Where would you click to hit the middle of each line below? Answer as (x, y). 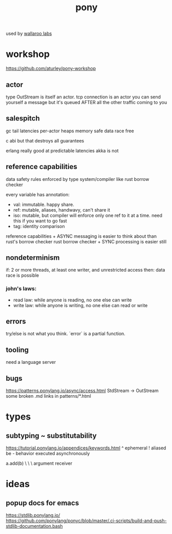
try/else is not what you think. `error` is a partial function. (66, 334)
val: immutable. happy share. (44, 204)
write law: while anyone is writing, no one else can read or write (80, 305)
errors (16, 322)
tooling (17, 350)
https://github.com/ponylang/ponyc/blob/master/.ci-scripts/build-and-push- (86, 521)
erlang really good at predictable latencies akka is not (62, 151)
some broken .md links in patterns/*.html (48, 396)
